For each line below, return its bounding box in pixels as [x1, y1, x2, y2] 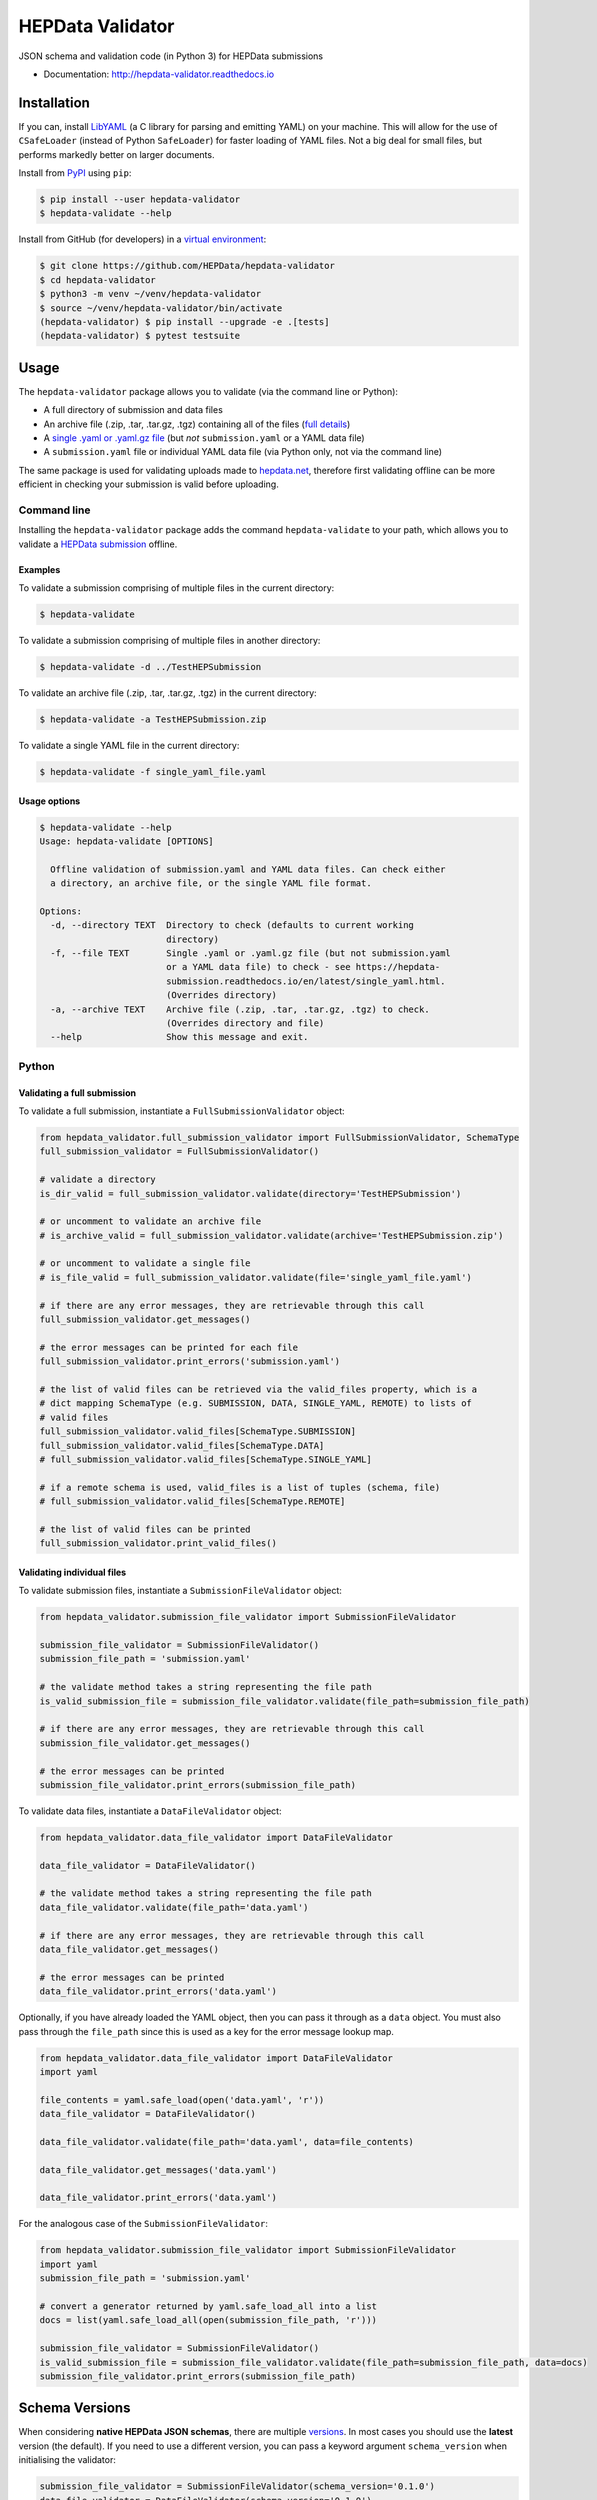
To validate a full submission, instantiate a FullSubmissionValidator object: [18, 1105, 345, 1117]
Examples [18, 563, 61, 575]
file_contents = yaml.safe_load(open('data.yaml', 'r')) [39, 2094, 325, 2105]
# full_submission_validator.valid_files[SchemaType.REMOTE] [39, 1496, 346, 1507]
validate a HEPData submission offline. [18, 538, 178, 550]
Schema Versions [18, 2400, 131, 2417]
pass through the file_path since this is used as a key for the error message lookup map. [18, 2025, 395, 2037]
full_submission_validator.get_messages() [39, 1314, 251, 1325]
